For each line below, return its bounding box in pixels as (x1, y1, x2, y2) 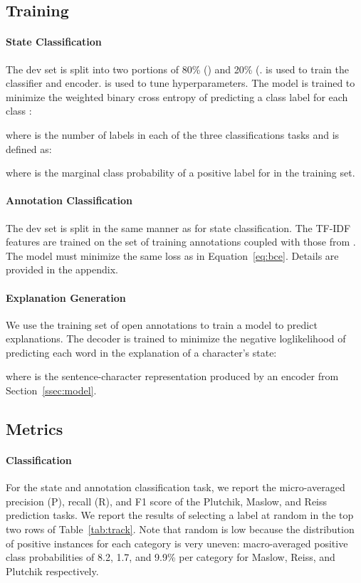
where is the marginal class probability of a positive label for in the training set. (6, 165, 355, 180)
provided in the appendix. (6, 262, 118, 277)
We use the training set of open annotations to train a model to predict (6, 317, 318, 332)
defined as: (6, 141, 52, 156)
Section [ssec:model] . (6, 383, 97, 398)
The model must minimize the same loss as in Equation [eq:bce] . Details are (6, 248, 339, 263)
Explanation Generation (6, 290, 126, 305)
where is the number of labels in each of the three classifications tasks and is (6, 127, 340, 142)
